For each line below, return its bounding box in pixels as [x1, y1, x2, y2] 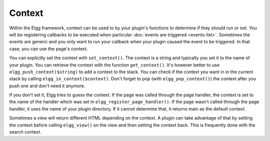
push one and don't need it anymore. [9, 83, 85, 89]
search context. [9, 129, 42, 135]
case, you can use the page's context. [9, 45, 88, 52]
